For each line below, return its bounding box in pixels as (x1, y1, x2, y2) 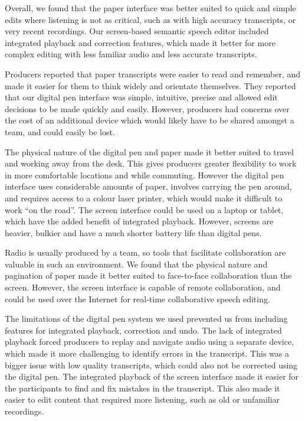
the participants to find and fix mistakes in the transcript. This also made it (5, 381, 280, 394)
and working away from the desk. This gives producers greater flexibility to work (5, 157, 297, 169)
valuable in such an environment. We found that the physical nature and (5, 257, 268, 270)
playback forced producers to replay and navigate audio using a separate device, (5, 335, 294, 348)
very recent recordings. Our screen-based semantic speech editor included (5, 25, 269, 37)
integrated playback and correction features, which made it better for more (5, 36, 276, 48)
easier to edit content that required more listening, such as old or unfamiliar (5, 393, 280, 406)
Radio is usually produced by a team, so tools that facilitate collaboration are (5, 246, 286, 259)
